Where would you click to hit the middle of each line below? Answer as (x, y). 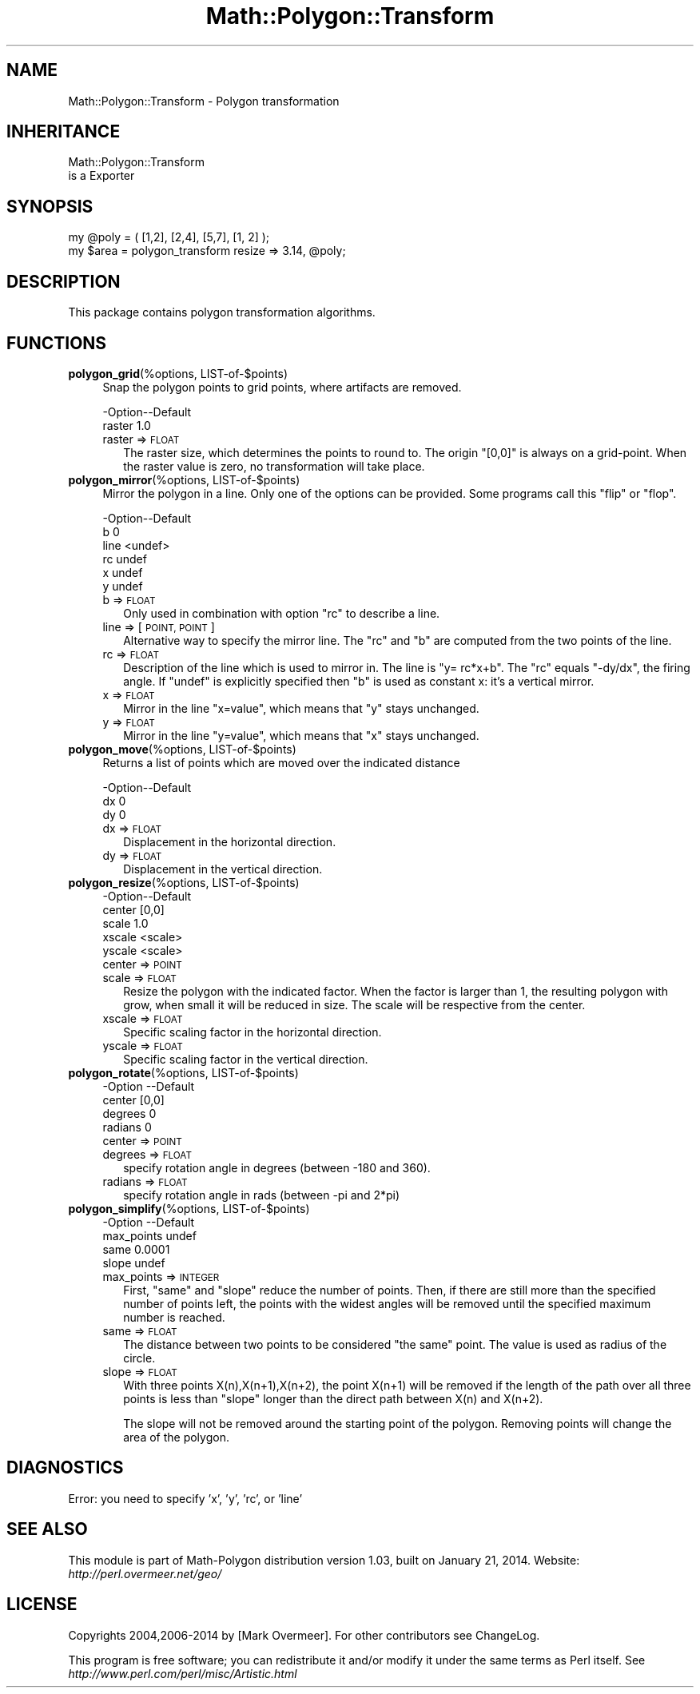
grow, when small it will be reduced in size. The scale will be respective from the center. (354, 1004)
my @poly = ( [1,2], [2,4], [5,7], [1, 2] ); (169, 237)
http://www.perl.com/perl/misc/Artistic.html (183, 1673)
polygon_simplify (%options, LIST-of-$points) (189, 1208)
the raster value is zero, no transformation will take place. (274, 466)
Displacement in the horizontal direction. (230, 841)
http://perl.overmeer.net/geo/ (145, 1573)
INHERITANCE (64, 132)
